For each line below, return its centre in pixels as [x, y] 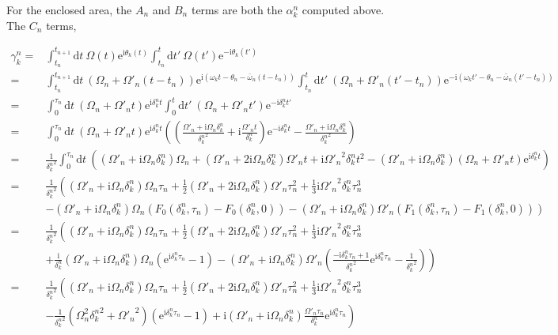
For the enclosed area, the [69, 9]
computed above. [343, 9]
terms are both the [237, 9]
